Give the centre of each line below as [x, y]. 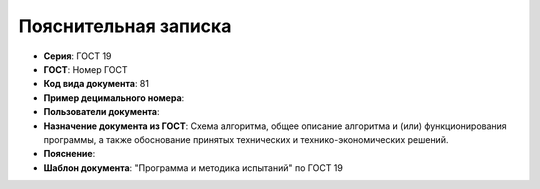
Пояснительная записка [125, 26]
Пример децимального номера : [114, 97]
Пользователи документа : [101, 112]
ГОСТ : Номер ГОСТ [86, 69]
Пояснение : [69, 154]
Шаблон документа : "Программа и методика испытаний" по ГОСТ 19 [193, 167]
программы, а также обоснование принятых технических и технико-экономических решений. [246, 139]
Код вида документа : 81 [96, 84]
